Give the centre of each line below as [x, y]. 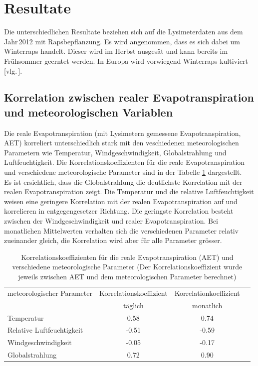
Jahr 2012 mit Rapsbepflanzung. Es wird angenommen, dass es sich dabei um [122, 41]
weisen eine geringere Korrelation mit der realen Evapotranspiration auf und [121, 201]
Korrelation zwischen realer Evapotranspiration [129, 97]
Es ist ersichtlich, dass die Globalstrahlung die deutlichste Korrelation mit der [123, 182]
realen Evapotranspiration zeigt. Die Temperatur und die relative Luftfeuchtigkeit [129, 191]
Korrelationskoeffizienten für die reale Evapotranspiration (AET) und [127, 257]
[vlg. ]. [13, 70]
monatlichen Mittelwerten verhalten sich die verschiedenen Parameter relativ [121, 230]
